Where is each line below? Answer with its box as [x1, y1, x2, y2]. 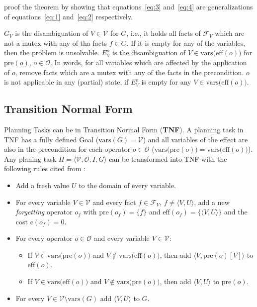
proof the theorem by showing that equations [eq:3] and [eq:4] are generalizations [4, 1, 253, 11]
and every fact [92, 197, 136, 207]
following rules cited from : [4, 163, 86, 174]
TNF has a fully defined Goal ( [4, 134, 99, 144]
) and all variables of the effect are [143, 134, 248, 144]
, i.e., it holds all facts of [126, 28, 201, 38]
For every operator [15, 233, 73, 243]
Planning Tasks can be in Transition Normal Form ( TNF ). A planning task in [4, 124, 244, 134]
